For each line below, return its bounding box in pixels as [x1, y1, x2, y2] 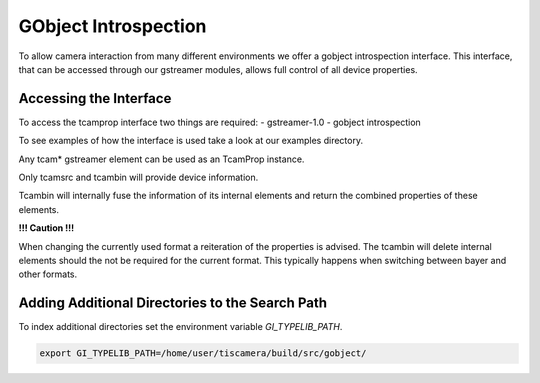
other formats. [18, 268, 78, 280]
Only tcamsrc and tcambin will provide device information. [18, 171, 259, 184]
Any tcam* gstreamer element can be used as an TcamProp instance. [18, 153, 305, 165]
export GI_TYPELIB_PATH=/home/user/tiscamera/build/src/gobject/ [39, 348, 367, 359]
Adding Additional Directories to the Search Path [18, 295, 328, 312]
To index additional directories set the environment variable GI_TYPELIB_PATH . [18, 321, 343, 333]
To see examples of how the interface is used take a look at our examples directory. [18, 135, 364, 147]
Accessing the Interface [18, 90, 172, 107]
